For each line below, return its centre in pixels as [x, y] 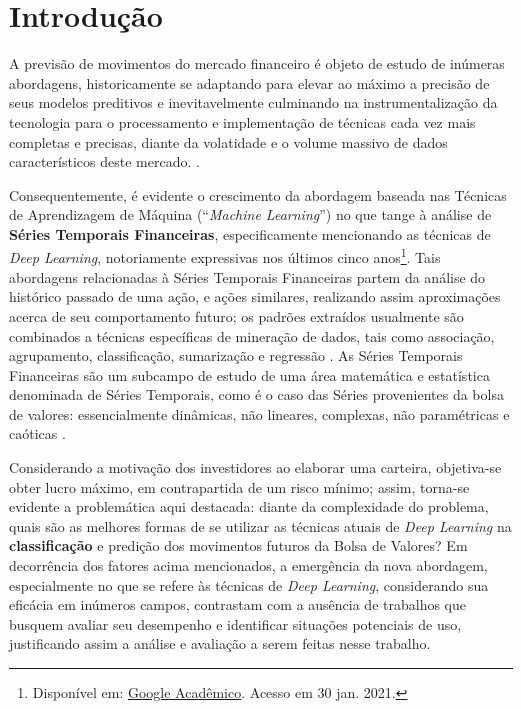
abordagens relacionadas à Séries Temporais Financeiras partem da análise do [247, 276]
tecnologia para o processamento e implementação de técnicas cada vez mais [242, 121]
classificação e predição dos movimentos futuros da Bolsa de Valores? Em [238, 545]
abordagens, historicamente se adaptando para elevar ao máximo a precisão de [249, 82]
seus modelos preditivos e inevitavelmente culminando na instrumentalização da [253, 102]
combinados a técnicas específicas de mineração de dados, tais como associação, [252, 335]
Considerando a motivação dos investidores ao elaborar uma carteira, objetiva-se [255, 467]
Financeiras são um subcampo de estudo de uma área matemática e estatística [249, 374]
